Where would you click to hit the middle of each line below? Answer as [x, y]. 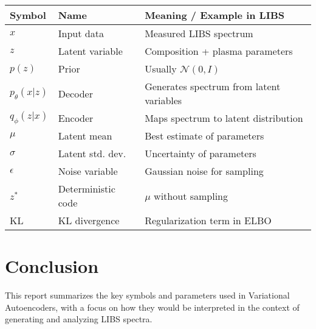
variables [163, 100]
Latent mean [85, 136]
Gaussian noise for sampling [204, 171]
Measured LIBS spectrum [199, 33]
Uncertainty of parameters [201, 153]
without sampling [191, 196]
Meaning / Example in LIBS [215, 15]
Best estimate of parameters [204, 136]
